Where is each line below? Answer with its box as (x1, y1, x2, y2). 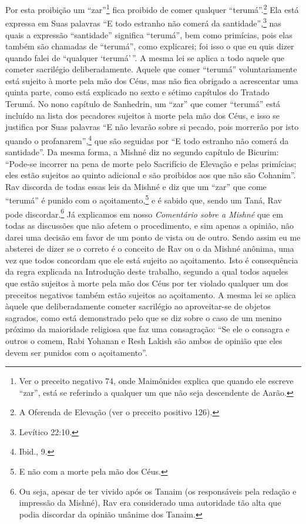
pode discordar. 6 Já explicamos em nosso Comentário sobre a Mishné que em (5, 206, 283, 220)
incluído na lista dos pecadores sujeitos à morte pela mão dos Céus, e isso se (5, 109, 280, 121)
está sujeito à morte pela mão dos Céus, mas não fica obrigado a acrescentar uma (5, 74, 298, 86)
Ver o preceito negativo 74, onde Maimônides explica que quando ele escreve (19, 375, 294, 387)
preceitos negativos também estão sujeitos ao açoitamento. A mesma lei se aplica (5, 288, 296, 301)
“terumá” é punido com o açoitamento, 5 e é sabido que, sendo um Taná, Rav (5, 192, 282, 206)
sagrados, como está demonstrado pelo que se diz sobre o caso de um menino (5, 311, 282, 323)
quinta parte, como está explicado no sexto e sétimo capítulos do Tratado (5, 86, 270, 98)
